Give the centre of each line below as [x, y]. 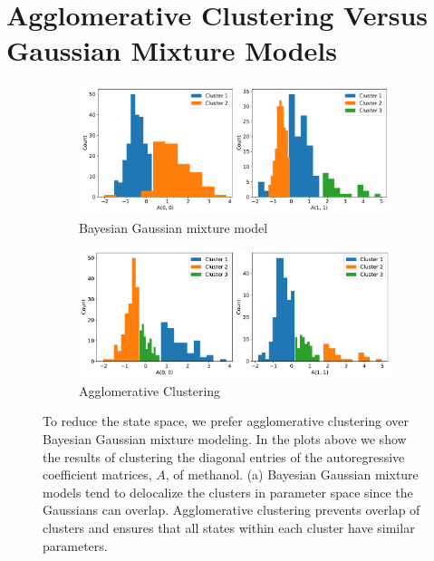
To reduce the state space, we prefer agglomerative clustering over [226, 421]
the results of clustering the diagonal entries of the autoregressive [224, 456]
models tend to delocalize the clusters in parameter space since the [228, 492]
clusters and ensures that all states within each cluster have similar [229, 527]
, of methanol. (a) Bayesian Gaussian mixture [292, 474]
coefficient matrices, [97, 474]
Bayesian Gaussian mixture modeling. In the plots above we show [225, 438]
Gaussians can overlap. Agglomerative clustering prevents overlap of [231, 510]
